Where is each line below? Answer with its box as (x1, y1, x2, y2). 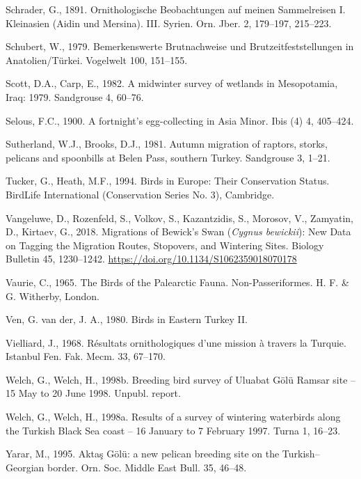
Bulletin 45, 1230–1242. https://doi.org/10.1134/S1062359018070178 (6, 251, 297, 266)
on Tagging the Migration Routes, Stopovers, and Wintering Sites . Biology (6, 237, 324, 252)
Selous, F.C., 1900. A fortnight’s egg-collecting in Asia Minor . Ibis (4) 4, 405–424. (6, 113, 354, 127)
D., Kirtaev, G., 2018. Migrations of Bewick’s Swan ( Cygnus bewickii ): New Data (6, 224, 351, 239)
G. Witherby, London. (6, 288, 99, 303)
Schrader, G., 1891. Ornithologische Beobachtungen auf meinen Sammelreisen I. (6, 2, 346, 16)
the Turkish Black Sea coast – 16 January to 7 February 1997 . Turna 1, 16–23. (6, 423, 341, 437)
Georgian (6, 460, 45, 474)
